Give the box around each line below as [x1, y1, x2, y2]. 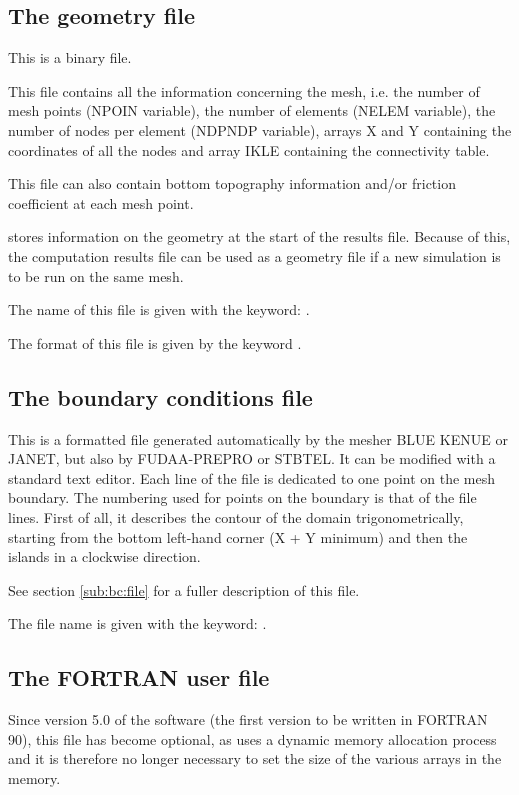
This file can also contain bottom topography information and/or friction [8, 173, 456, 194]
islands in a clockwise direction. [8, 546, 201, 567]
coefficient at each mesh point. [8, 192, 194, 213]
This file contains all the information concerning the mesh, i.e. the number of [8, 80, 480, 101]
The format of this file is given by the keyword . [8, 332, 302, 353]
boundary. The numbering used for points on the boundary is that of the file [8, 487, 477, 508]
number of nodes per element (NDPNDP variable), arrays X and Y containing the [8, 119, 512, 140]
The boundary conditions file [8, 381, 313, 412]
